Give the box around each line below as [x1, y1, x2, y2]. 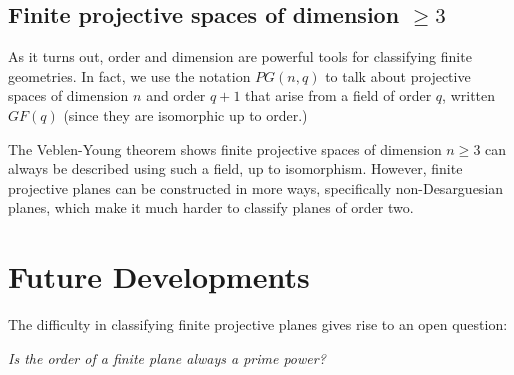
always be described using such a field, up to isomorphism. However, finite [8, 158, 463, 179]
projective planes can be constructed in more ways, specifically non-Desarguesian [8, 177, 504, 198]
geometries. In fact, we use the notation [8, 65, 251, 86]
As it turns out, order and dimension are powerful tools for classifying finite [8, 46, 472, 67]
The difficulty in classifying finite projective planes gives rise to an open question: [8, 314, 508, 335]
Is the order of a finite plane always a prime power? [8, 347, 326, 368]
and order [146, 85, 206, 106]
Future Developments [8, 256, 310, 297]
